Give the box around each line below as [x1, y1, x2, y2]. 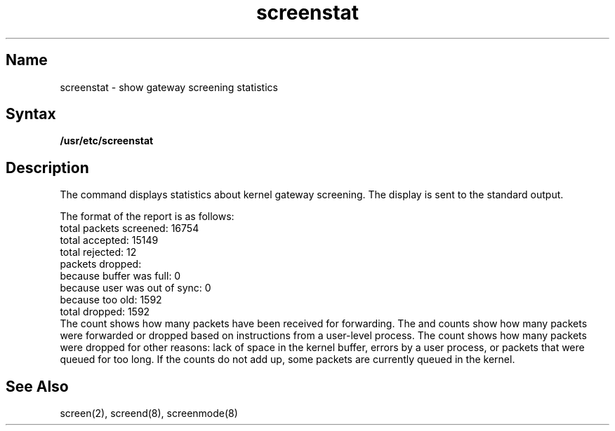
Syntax [6, 105, 56, 123]
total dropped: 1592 [60, 306, 150, 318]
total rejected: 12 [60, 246, 137, 259]
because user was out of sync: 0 [60, 282, 211, 294]
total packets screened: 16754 [60, 222, 199, 235]
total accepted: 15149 [60, 234, 159, 247]
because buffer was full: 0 [60, 270, 181, 282]
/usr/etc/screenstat [60, 135, 154, 147]
